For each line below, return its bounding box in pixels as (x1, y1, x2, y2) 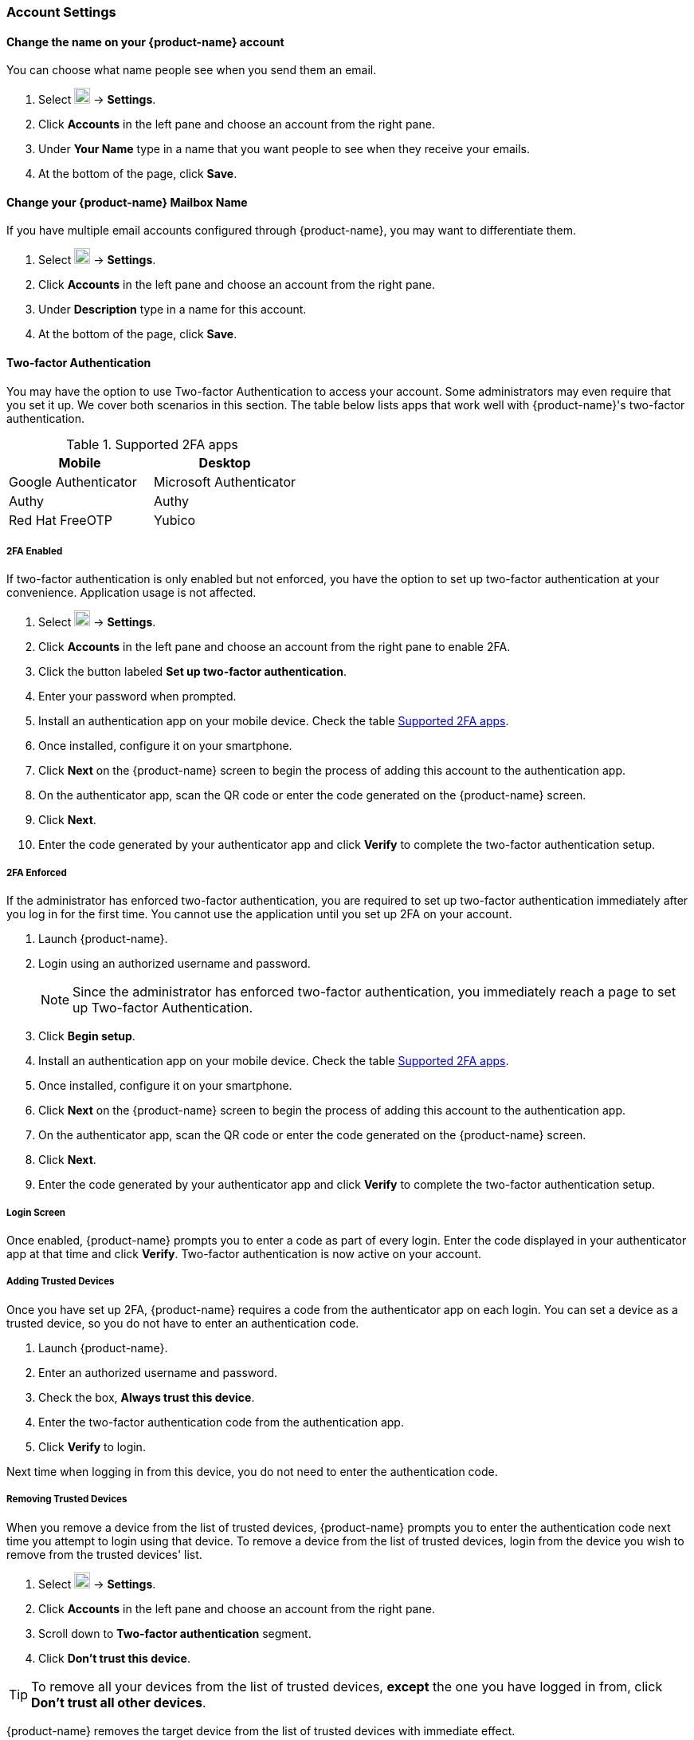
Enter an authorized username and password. (38, 1365, 278, 1379)
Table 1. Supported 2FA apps (66, 436, 238, 452)
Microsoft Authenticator (154, 473, 296, 490)
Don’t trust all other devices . (31, 1694, 206, 1710)
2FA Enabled (6, 546, 63, 558)
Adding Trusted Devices (6, 1276, 115, 1288)
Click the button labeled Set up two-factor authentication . (38, 665, 347, 679)
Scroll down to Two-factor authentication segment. (38, 1626, 312, 1640)
